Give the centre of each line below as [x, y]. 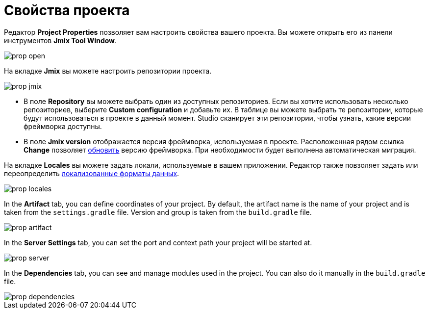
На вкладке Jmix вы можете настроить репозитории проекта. [108, 71]
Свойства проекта [67, 10]
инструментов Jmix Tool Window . [61, 40]
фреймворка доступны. [63, 126]
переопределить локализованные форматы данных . [92, 173]
